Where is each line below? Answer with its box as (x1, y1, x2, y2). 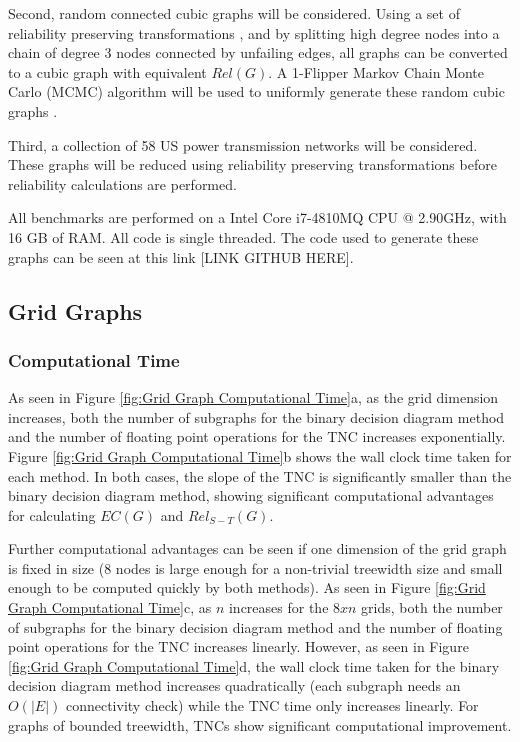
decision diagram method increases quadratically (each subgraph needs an (8, 675, 461, 696)
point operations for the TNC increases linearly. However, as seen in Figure (8, 636, 469, 657)
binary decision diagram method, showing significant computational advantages (8, 485, 494, 506)
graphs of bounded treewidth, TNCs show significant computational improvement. (8, 714, 512, 735)
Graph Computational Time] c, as (8, 597, 212, 618)
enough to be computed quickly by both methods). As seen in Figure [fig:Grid (8, 577, 486, 598)
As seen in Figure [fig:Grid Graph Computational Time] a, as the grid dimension (8, 387, 499, 408)
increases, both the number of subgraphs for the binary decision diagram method (8, 406, 505, 427)
